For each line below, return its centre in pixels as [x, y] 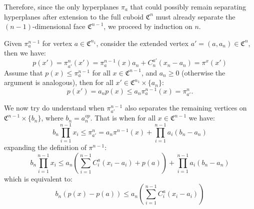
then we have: [25, 53]
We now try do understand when [54, 108]
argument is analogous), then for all [59, 82]
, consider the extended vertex [142, 43]
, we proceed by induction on [148, 26]
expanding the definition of [45, 147]
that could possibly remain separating [188, 6]
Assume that [23, 72]
